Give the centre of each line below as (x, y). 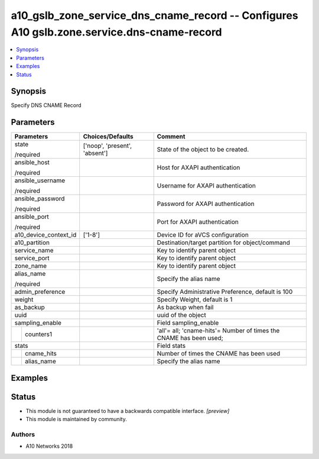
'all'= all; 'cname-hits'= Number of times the (218, 331)
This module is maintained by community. (76, 419)
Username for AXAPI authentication (206, 186)
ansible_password (40, 199)
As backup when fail (185, 308)
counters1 (38, 334)
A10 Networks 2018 (49, 446)
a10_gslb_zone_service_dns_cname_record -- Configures (154, 15)
